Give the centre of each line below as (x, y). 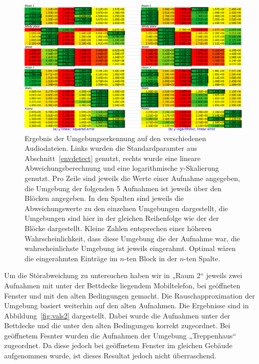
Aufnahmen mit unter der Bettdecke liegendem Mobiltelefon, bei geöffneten (122, 285)
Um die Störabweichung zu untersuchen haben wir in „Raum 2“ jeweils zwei (123, 275)
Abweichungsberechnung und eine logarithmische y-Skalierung (122, 168)
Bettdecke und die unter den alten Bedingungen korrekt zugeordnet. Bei (117, 325)
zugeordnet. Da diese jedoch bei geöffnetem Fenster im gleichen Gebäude (118, 345)
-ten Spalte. (202, 258)
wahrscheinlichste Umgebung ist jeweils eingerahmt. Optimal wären (130, 248)
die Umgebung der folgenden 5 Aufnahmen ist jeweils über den (123, 188)
